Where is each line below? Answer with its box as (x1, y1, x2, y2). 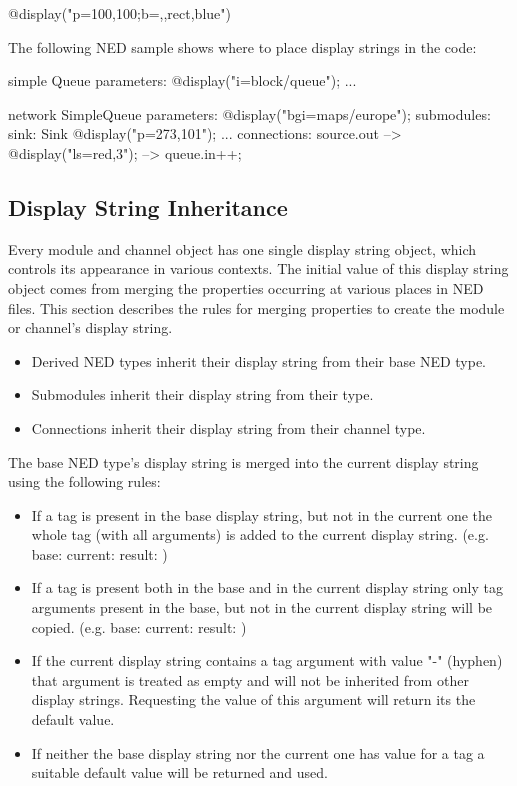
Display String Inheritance (8, 191, 288, 222)
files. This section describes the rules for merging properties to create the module (8, 297, 505, 318)
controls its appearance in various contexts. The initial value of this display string (8, 258, 509, 279)
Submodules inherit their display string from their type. (31, 384, 374, 405)
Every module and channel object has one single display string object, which (8, 238, 477, 259)
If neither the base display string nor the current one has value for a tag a (31, 742, 485, 763)
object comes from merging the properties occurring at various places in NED (8, 277, 484, 298)
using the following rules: (8, 471, 161, 492)
